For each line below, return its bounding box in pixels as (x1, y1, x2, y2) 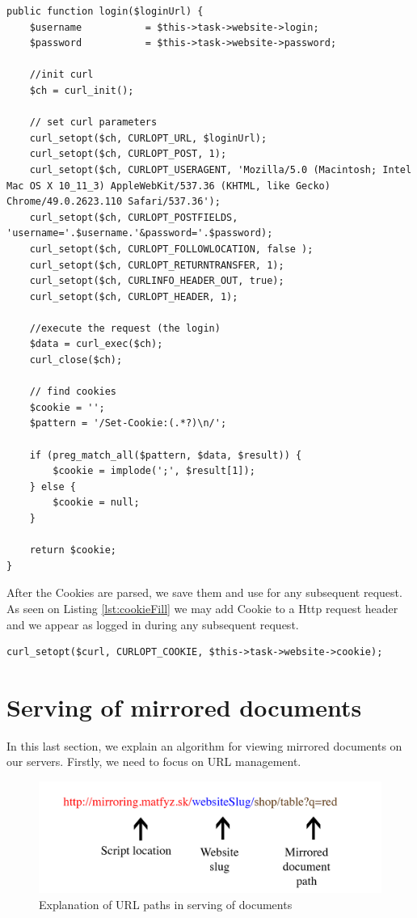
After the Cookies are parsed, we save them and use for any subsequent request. (6, 584, 402, 601)
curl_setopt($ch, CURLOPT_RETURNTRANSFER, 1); (29, 259, 284, 271)
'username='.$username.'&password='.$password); (6, 227, 273, 239)
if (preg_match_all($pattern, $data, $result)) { (29, 449, 302, 461)
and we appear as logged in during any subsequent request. (6, 616, 299, 632)
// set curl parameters (29, 116, 158, 129)
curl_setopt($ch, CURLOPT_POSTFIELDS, (29, 211, 238, 223)
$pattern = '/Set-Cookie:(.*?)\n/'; (29, 417, 227, 429)
